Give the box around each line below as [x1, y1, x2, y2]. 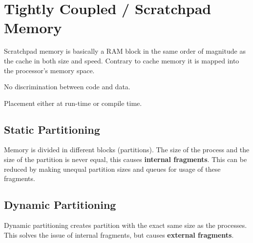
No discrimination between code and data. [4, 81, 130, 92]
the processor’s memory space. [4, 65, 95, 75]
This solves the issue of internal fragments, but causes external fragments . [4, 229, 234, 240]
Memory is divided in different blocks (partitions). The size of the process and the [4, 144, 250, 155]
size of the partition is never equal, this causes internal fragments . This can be [4, 154, 247, 164]
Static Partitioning [4, 121, 100, 137]
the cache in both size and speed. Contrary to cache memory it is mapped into [4, 55, 239, 65]
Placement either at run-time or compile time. [4, 98, 142, 108]
